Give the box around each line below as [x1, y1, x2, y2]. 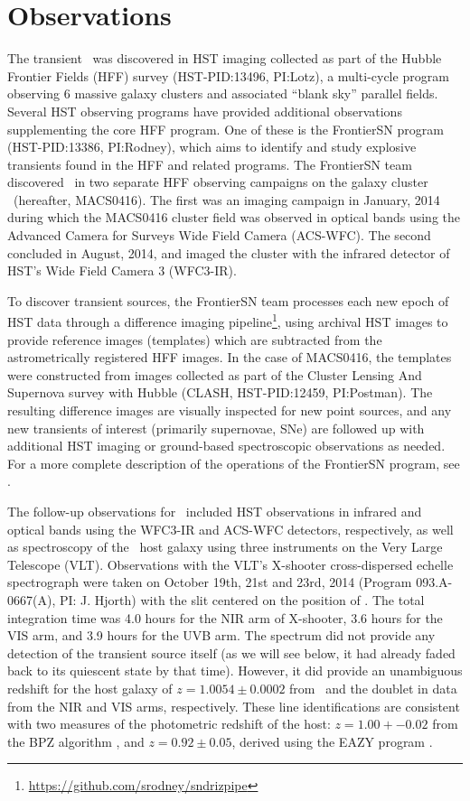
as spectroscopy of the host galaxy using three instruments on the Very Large [7, 537, 443, 556]
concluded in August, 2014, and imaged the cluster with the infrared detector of [7, 243, 450, 262]
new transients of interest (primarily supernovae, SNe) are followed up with [7, 418, 425, 437]
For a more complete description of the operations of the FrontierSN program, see [7, 453, 460, 472]
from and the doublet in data [289, 678, 457, 697]
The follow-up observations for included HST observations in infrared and [7, 502, 422, 521]
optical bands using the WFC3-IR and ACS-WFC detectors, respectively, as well [7, 519, 454, 538]
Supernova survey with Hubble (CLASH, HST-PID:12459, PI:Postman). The [7, 383, 433, 402]
